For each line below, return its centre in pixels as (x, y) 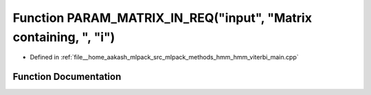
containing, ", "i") (64, 37)
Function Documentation (67, 77)
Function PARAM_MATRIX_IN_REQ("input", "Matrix (162, 18)
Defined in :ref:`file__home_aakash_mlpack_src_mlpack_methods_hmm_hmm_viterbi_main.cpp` (164, 57)
